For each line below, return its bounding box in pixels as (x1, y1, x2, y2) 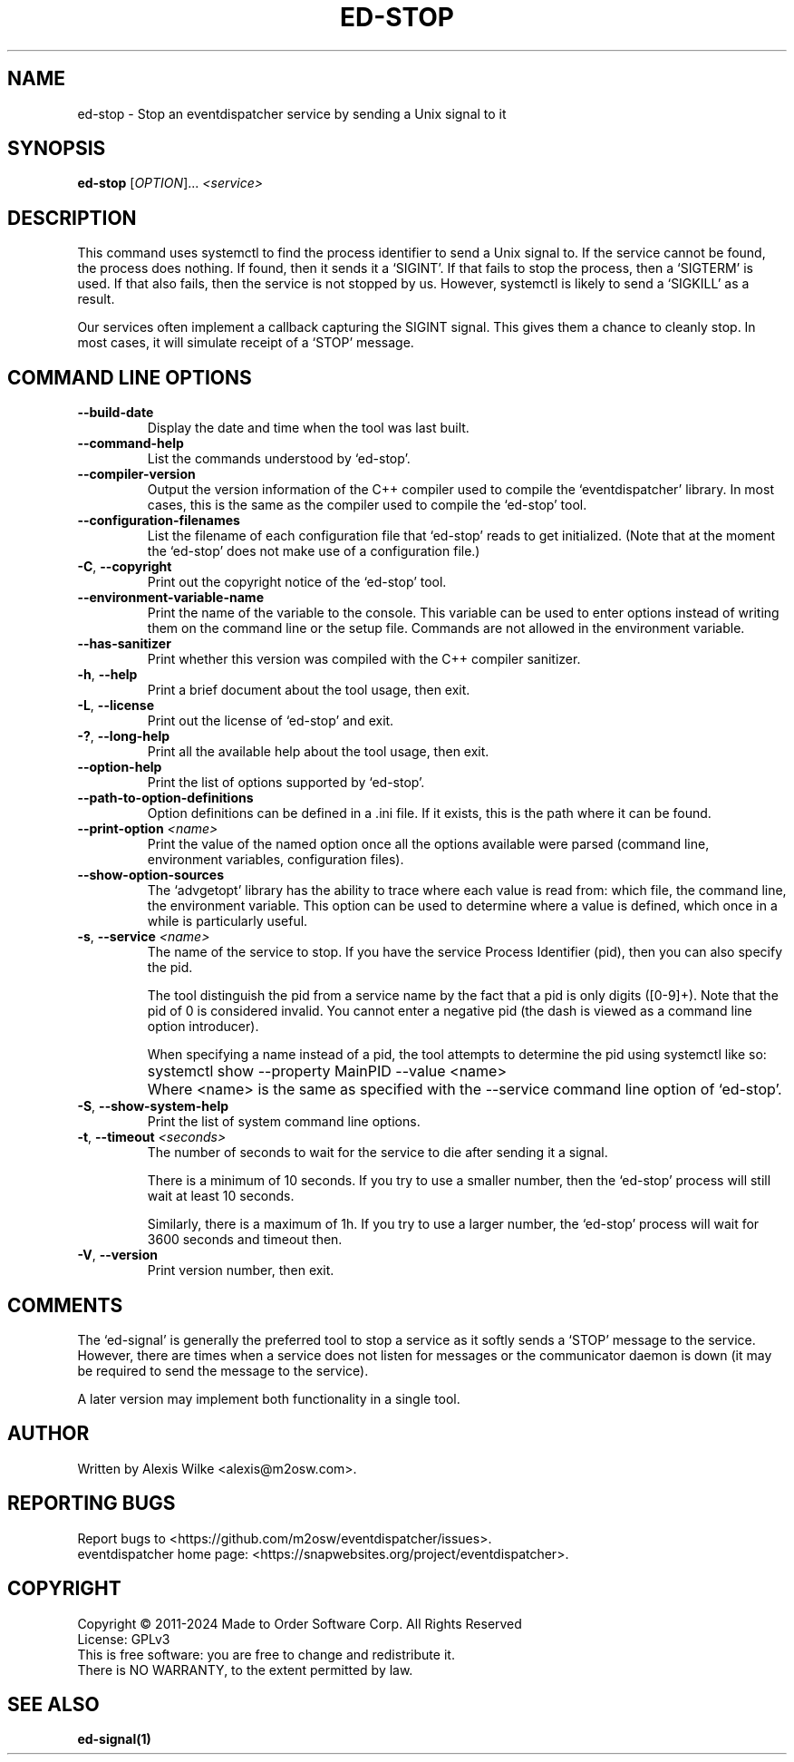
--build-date (77, 404, 154, 421)
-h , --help (77, 667, 138, 683)
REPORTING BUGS (7, 1492, 176, 1515)
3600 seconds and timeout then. (147, 1231, 343, 1248)
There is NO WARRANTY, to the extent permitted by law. (77, 1661, 413, 1678)
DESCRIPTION (7, 206, 137, 229)
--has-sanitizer (77, 636, 171, 652)
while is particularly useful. (147, 913, 308, 930)
